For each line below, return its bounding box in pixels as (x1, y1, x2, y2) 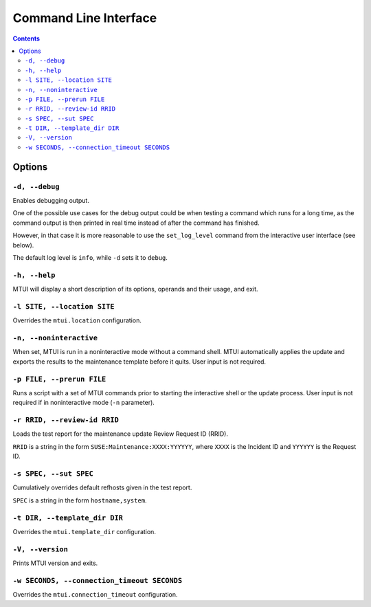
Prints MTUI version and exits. (12, 559, 98, 567)
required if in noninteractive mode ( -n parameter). (12, 399, 155, 407)
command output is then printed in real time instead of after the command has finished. (12, 219, 260, 227)
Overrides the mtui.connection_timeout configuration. (12, 591, 178, 599)
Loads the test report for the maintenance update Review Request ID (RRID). (12, 430, 228, 438)
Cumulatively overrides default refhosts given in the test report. (12, 483, 192, 492)
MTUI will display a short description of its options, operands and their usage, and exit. (12, 285, 258, 294)
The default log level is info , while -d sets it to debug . (12, 253, 168, 261)
